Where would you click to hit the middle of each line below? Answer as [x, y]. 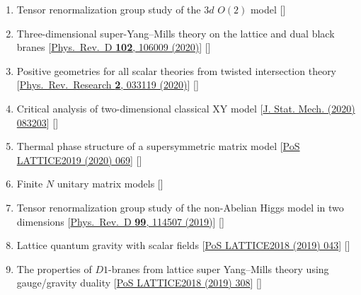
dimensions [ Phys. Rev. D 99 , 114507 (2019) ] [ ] [120, 221]
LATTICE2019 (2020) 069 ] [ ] [79, 160]
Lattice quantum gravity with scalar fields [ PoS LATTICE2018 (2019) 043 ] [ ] [183, 245]
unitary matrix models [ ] [110, 184]
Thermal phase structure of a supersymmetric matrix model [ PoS [158, 146]
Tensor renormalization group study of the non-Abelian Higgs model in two [180, 207]
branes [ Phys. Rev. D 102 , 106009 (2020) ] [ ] [114, 47]
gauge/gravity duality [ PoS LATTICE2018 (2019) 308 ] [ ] [139, 283]
